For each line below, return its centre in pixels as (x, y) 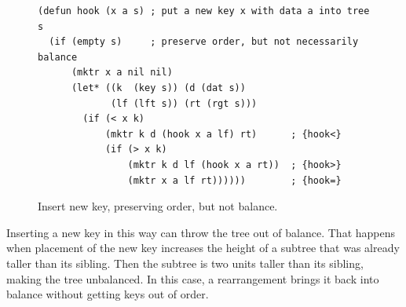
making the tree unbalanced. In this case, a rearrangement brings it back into (193, 278)
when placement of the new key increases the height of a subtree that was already (203, 248)
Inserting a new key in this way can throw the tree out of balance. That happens (201, 232)
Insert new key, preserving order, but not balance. (158, 206)
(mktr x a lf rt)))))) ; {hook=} (234, 180)
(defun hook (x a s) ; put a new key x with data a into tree (204, 11)
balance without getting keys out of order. (108, 294)
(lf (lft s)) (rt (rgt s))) (184, 103)
